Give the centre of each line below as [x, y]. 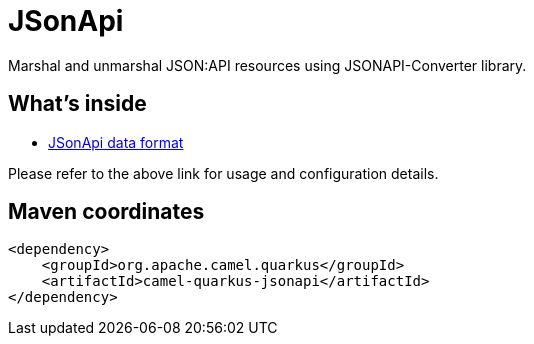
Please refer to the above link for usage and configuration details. [223, 173]
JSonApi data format [116, 142]
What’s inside [77, 104]
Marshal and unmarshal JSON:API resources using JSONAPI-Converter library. [267, 65]
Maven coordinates [106, 212]
